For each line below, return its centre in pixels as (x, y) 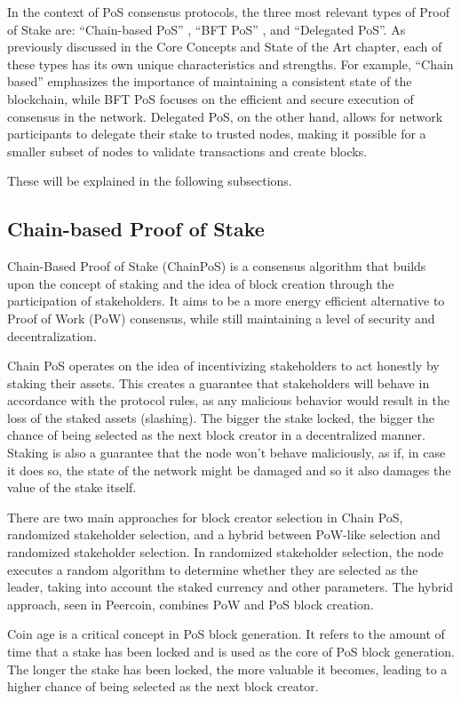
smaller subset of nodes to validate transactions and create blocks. (187, 151)
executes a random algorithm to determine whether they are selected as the (213, 569)
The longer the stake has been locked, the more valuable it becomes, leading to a (227, 669)
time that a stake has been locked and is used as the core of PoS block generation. (231, 652)
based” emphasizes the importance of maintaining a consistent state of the (210, 81)
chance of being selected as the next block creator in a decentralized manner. (216, 435)
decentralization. (52, 335)
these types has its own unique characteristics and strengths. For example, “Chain (230, 64)
